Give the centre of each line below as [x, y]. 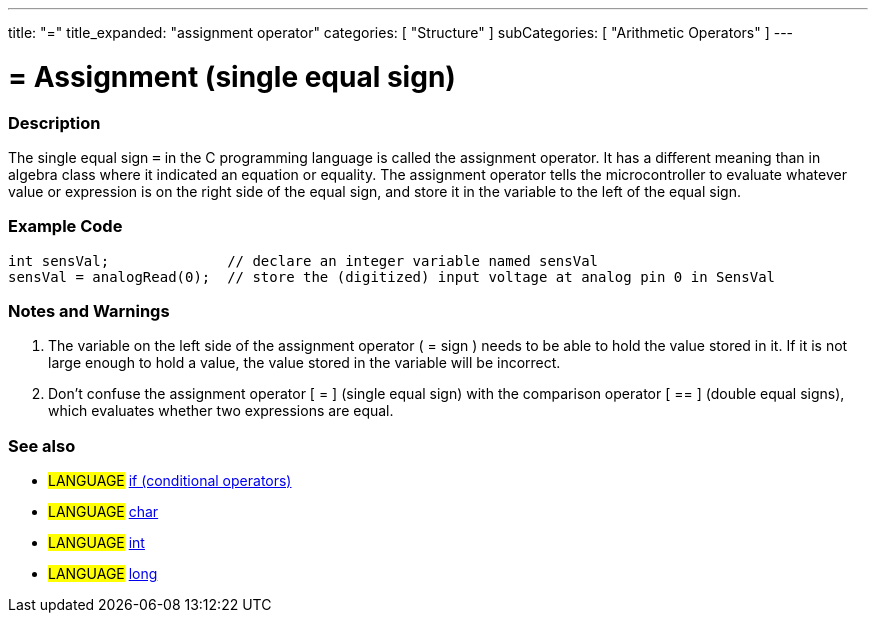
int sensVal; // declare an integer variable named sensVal [303, 260]
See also [42, 445]
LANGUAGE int [96, 543]
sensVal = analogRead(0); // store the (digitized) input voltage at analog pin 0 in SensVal [392, 276]
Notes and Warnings [89, 311]
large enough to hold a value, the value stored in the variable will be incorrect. [304, 363]
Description [54, 122]
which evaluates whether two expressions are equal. [221, 411]
